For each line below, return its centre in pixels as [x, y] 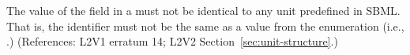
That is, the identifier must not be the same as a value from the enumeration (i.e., [205, 26]
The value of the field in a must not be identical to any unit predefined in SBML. [203, 10]
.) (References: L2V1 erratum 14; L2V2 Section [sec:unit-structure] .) [172, 41]
